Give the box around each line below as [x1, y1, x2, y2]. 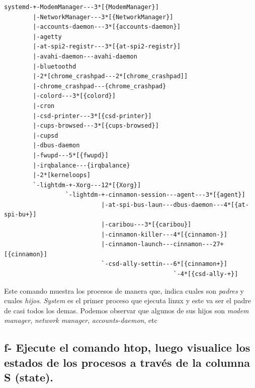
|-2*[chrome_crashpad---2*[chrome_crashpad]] [33, 73, 188, 80]
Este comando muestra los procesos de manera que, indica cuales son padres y [4, 285, 244, 296]
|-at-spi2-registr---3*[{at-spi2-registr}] [33, 43, 181, 50]
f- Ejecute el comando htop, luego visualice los [4, 340, 250, 355]
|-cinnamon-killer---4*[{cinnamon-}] [101, 231, 227, 238]
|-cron [33, 102, 55, 109]
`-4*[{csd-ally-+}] [173, 270, 238, 278]
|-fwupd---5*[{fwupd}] [33, 151, 109, 159]
